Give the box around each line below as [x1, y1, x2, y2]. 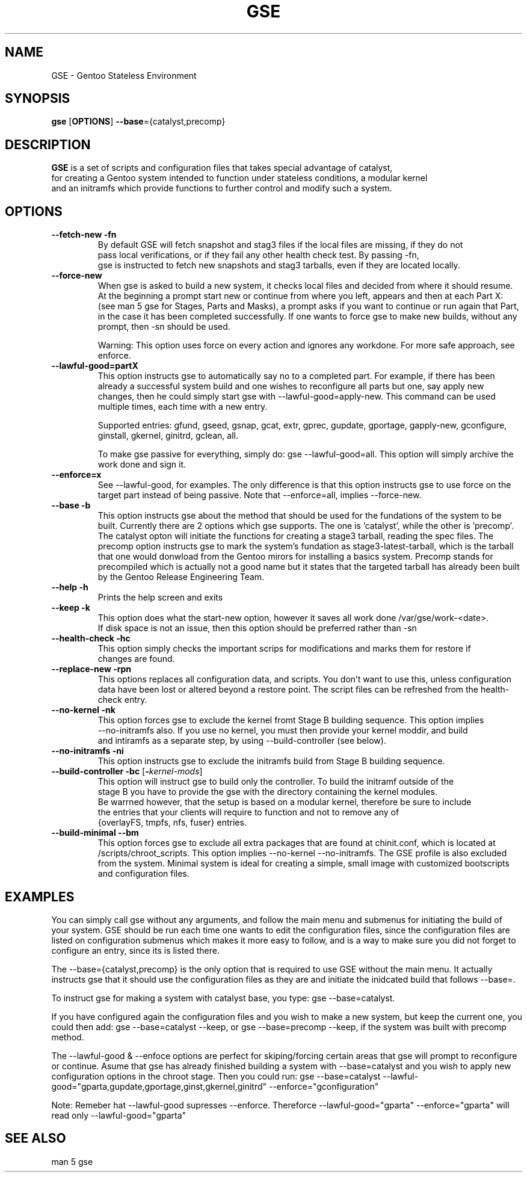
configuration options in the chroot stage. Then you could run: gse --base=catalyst [51, 1070, 381, 1081]
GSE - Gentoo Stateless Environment [51, 70, 197, 81]
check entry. [97, 694, 147, 705]
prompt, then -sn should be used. [97, 321, 230, 332]
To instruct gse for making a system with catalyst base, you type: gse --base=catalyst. [51, 992, 395, 1003]
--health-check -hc [51, 633, 131, 644]
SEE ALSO [5, 1131, 66, 1146]
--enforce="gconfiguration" [268, 1081, 379, 1092]
